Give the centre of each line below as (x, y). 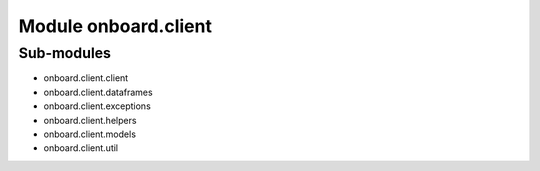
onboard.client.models (90, 134)
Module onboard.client (115, 26)
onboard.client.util (81, 148)
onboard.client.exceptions (97, 106)
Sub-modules (65, 53)
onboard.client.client (86, 78)
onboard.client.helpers (90, 120)
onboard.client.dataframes (98, 92)
